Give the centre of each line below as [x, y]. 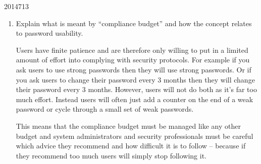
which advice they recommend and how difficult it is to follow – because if [131, 146]
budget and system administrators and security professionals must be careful [135, 136]
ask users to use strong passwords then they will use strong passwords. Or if [134, 69]
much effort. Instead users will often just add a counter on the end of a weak [135, 99]
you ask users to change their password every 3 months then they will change [135, 79]
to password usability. [49, 33]
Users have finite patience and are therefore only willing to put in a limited [132, 50]
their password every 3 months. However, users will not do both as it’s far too [136, 89]
